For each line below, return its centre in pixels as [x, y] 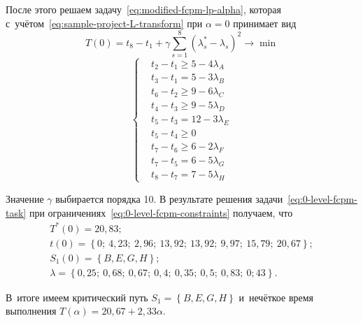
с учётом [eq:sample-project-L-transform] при [104, 23]
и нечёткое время [276, 297]
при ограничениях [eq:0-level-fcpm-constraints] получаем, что [161, 212]
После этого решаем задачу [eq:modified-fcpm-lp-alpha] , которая [143, 9]
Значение [25, 198]
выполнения [31, 311]
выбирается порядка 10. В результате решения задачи [169, 198]
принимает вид [265, 23]
